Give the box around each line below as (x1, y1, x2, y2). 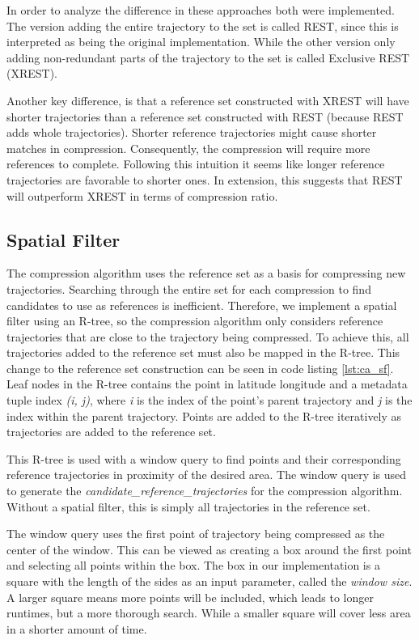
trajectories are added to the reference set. (6, 423, 216, 440)
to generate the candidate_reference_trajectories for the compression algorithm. (6, 482, 403, 499)
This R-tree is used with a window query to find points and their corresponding (6, 450, 401, 467)
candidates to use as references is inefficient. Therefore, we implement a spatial (6, 296, 397, 313)
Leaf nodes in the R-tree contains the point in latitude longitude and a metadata (6, 375, 408, 392)
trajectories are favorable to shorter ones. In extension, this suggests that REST (6, 171, 403, 188)
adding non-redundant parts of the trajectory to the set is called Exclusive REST (6, 49, 410, 66)
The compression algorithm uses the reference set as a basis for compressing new (6, 265, 406, 282)
